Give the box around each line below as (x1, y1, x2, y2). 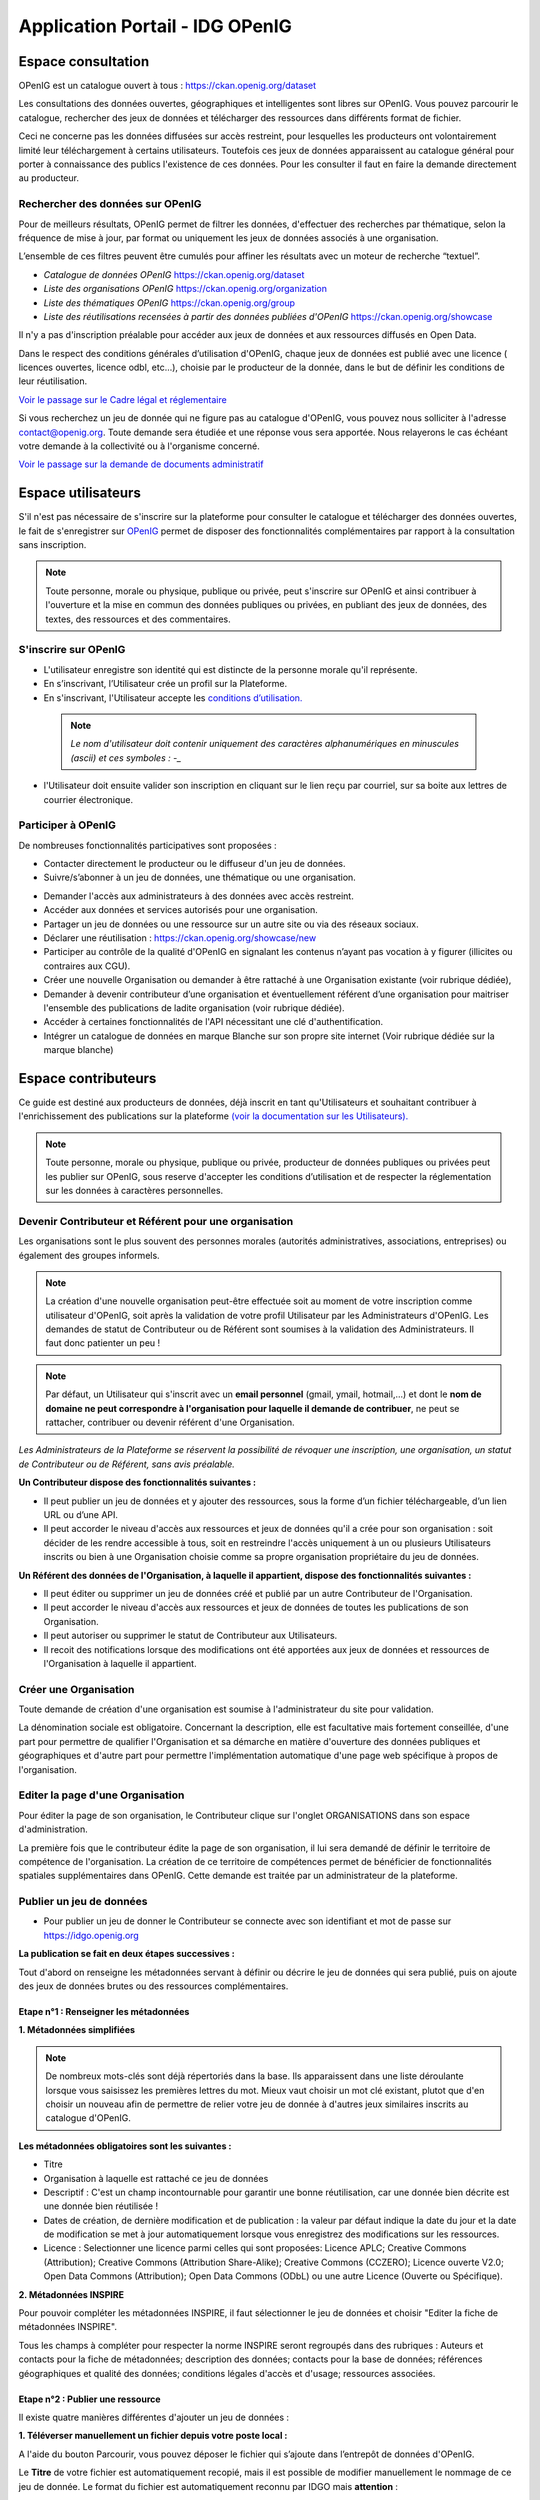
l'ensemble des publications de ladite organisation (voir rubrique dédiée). (43, 1001, 345, 1014)
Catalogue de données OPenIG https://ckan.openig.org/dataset (43, 268, 305, 280)
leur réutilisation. (18, 375, 88, 387)
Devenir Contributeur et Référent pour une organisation (18, 1214, 294, 1228)
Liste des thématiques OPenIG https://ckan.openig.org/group (43, 296, 295, 309)
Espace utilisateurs (18, 485, 142, 502)
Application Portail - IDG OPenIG (18, 15, 292, 37)
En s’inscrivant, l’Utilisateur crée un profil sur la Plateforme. (43, 678, 288, 690)
